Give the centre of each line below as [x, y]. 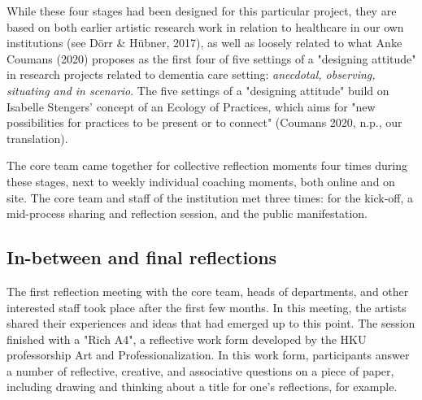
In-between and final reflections [142, 257]
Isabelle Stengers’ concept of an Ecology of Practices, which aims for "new [191, 106]
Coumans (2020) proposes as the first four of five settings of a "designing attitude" [211, 58]
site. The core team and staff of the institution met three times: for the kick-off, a [210, 197]
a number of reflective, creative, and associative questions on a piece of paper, [200, 370]
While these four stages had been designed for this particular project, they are [202, 11]
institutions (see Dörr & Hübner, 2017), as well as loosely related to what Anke [204, 43]
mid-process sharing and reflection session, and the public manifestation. [187, 213]
